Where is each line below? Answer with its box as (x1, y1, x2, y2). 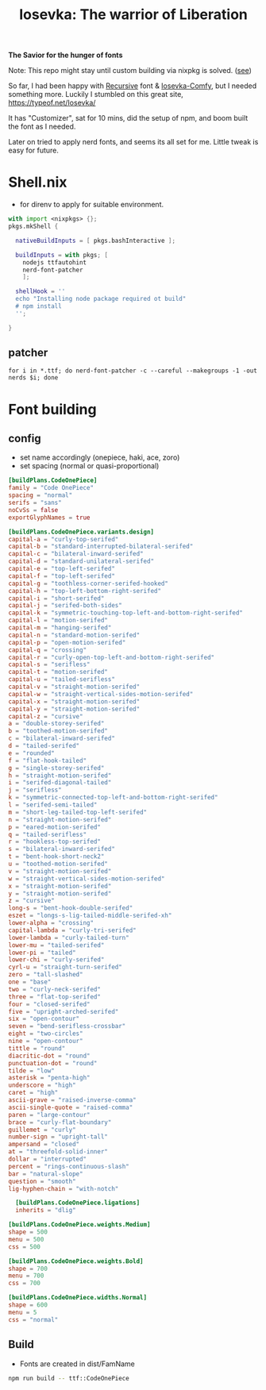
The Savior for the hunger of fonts (8, 50, 123, 60)
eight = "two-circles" (8, 1030, 83, 1038)
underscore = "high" (8, 1081, 77, 1089)
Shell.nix (8, 173, 67, 191)
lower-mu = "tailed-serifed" (8, 941, 105, 949)
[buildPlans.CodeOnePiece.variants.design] (8, 528, 155, 536)
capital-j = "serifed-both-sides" (8, 602, 123, 610)
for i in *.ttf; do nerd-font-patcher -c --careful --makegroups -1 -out (8, 367, 258, 375)
